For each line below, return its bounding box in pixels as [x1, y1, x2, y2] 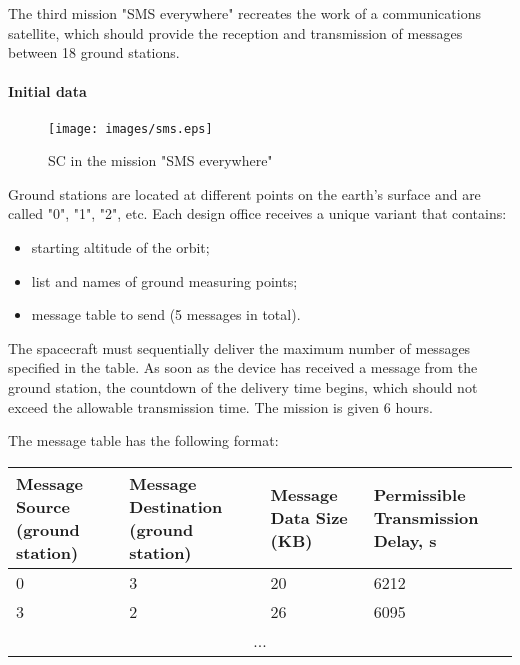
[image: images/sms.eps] [48, 121, 213, 136]
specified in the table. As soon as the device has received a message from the [8, 357, 478, 378]
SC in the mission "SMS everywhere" [48, 150, 273, 171]
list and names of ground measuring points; [31, 270, 298, 291]
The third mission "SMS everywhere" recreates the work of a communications [8, 3, 481, 23]
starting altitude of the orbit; [31, 237, 210, 258]
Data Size [270, 506, 348, 530]
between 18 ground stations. [8, 42, 180, 63]
